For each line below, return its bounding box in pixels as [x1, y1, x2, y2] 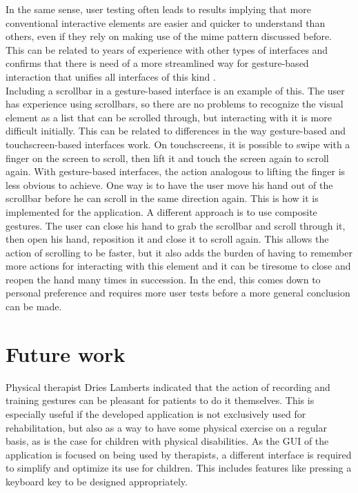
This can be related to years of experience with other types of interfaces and [6, 42, 328, 57]
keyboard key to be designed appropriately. [6, 474, 188, 488]
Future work [6, 339, 126, 368]
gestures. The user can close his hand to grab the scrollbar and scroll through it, [6, 218, 346, 232]
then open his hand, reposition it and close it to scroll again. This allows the [6, 232, 329, 246]
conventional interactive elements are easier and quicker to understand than [6, 15, 326, 30]
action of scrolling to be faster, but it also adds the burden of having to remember [6, 245, 352, 259]
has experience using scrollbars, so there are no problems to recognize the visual [6, 97, 344, 111]
